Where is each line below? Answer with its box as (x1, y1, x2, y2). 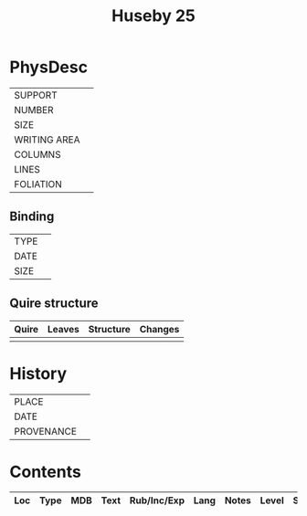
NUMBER (14, 103, 54, 116)
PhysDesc (9, 57, 89, 78)
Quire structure (9, 296, 99, 311)
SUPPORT (14, 89, 58, 101)
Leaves (47, 322, 79, 335)
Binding (9, 209, 55, 225)
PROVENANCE (14, 425, 78, 437)
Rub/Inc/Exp (129, 494, 185, 507)
